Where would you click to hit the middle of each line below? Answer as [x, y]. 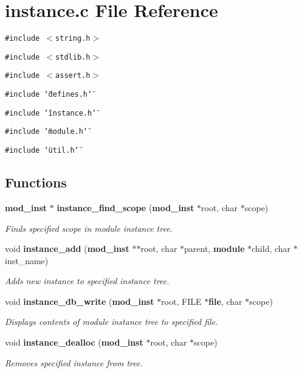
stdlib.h [73, 57]
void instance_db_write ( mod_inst [80, 301]
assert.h [73, 76]
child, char [271, 249]
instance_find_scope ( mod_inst [125, 207]
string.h [73, 39]
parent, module [214, 249]
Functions [36, 182]
